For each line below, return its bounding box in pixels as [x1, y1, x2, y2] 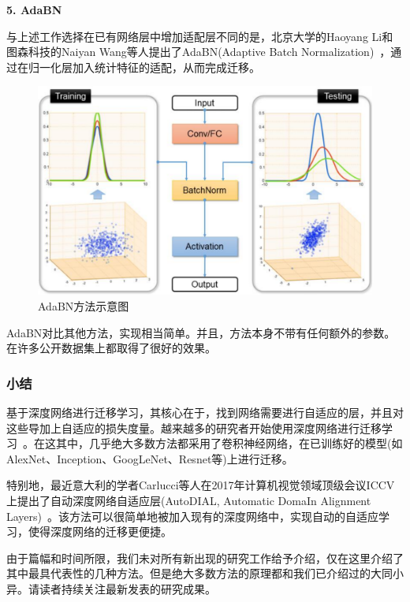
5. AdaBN [6, 2, 62, 17]
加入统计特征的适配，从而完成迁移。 [72, 58, 260, 75]
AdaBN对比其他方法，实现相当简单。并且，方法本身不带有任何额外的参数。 [6, 324, 396, 340]
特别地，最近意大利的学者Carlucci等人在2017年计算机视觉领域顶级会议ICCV [6, 477, 395, 493]
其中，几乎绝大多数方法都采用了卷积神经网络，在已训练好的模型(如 [55, 435, 403, 451]
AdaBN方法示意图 [38, 297, 129, 314]
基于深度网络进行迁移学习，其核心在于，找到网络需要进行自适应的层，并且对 [6, 403, 404, 420]
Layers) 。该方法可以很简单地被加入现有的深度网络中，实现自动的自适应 [6, 507, 379, 524]
